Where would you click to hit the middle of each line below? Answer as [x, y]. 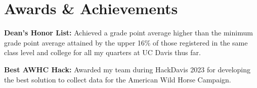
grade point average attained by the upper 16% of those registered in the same [126, 42]
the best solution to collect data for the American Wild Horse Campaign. [118, 79]
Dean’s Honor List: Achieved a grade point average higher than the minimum [128, 33]
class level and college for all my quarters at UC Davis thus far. [102, 52]
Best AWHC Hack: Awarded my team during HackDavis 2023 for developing [127, 69]
